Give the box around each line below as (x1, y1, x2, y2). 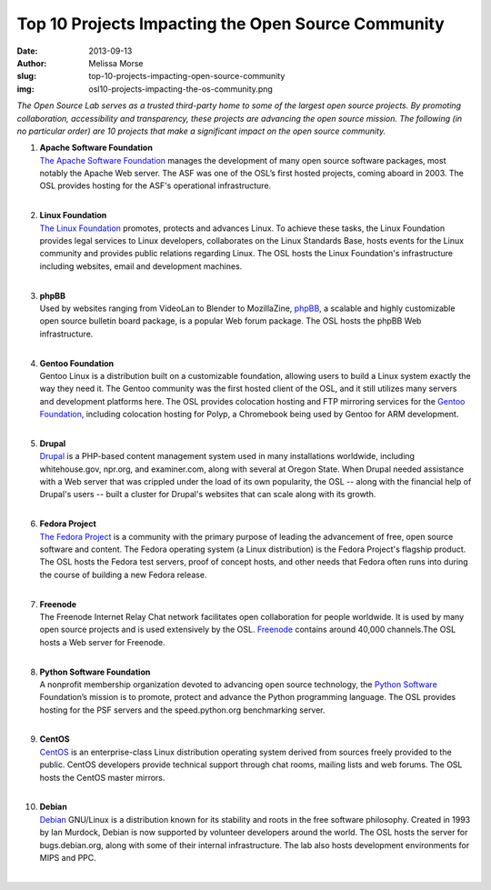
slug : (16, 71, 36, 82)
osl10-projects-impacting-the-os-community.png (88, 83, 273, 95)
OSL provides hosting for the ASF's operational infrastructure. (39, 180, 272, 191)
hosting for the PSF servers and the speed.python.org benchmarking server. (39, 705, 326, 715)
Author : (16, 57, 47, 68)
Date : (16, 45, 38, 56)
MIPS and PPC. (39, 852, 97, 863)
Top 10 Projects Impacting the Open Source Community (16, 14, 445, 34)
